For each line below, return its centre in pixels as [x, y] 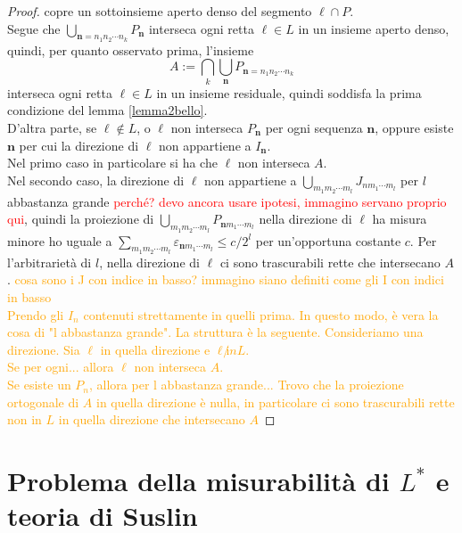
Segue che [34, 28]
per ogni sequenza [314, 127]
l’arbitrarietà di [49, 262]
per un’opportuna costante [328, 240]
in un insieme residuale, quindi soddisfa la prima [289, 92]
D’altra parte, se [52, 127]
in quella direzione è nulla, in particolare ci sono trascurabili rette [275, 402]
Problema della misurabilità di [198, 481]
